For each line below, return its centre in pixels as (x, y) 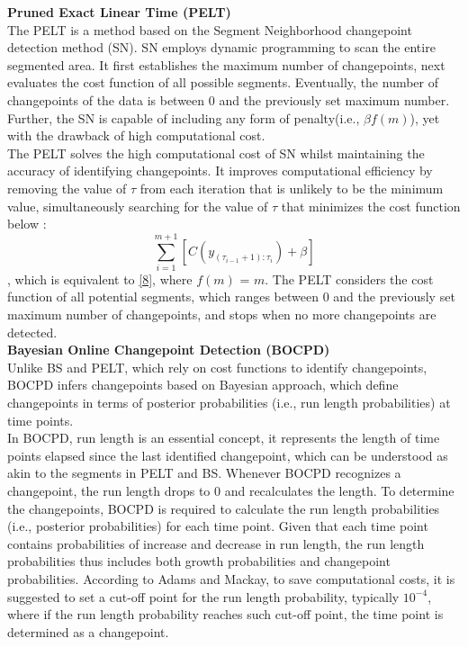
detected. (32, 332)
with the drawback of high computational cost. (136, 135)
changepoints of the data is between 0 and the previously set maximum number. (229, 99)
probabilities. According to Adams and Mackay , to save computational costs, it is (231, 578)
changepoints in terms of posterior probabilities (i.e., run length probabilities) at (229, 402)
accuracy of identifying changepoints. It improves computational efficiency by (220, 171)
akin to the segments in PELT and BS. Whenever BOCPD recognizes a (204, 473)
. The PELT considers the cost (349, 279)
